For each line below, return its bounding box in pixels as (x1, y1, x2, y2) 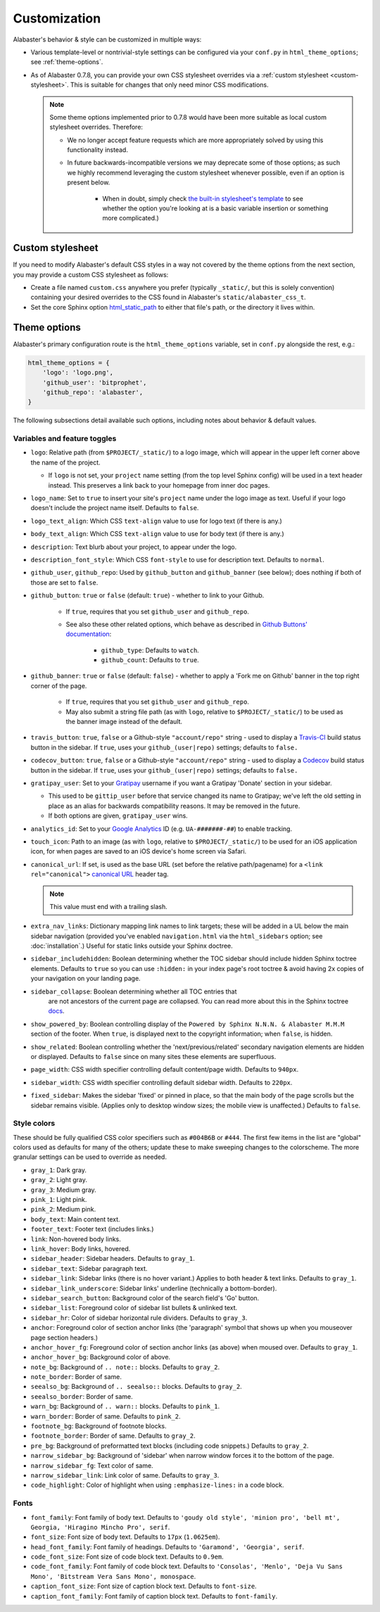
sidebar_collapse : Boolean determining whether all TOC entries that (30, 987, 237, 996)
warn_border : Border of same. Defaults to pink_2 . (30, 1411, 181, 1421)
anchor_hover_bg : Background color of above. (30, 1353, 171, 1362)
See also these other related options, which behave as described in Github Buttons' (65, 620, 308, 628)
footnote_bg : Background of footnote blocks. (30, 1422, 167, 1430)
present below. (67, 178, 110, 186)
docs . (48, 1007, 65, 1015)
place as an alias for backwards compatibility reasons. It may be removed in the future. (48, 801, 300, 810)
